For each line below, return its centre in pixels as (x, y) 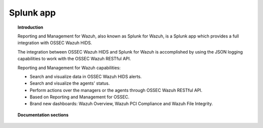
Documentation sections (43, 115)
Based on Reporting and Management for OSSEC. (80, 97)
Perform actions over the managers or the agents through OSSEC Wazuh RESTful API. (116, 90)
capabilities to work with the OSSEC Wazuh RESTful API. (74, 59)
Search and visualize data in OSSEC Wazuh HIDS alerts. (86, 76)
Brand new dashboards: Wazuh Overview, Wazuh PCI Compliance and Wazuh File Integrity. (121, 104)
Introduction (30, 27)
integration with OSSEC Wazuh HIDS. (55, 43)
